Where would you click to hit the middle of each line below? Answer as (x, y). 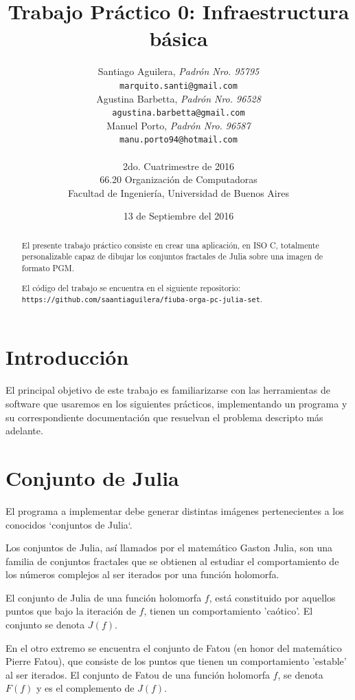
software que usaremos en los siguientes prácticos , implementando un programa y (176, 404)
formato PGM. (48, 268)
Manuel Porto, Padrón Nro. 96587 (179, 125)
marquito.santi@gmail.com (179, 86)
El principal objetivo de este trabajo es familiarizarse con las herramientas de (168, 390)
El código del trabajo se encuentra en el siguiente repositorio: (131, 287)
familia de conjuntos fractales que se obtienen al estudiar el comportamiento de (172, 561)
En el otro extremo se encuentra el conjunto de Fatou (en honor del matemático (174, 647)
